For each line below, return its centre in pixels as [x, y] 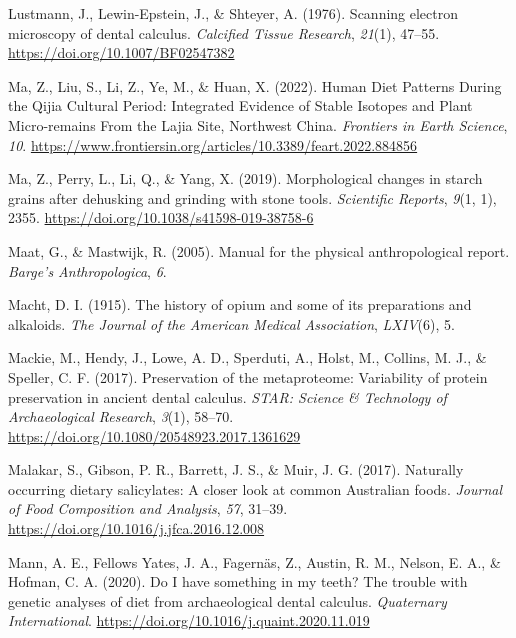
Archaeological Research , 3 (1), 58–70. [121, 416]
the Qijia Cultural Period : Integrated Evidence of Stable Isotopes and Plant [240, 105]
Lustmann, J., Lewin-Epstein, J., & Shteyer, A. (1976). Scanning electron [233, 13]
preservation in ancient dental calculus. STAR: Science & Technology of [227, 396]
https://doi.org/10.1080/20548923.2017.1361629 [154, 435]
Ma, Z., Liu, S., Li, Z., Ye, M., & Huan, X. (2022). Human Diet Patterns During [255, 85]
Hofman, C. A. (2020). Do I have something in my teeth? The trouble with [238, 581]
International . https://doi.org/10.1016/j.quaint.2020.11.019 [189, 620]
